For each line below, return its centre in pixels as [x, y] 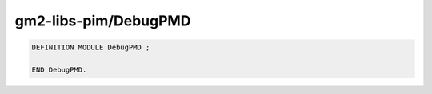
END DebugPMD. [59, 69]
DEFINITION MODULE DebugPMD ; [91, 47]
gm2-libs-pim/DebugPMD [103, 21]
